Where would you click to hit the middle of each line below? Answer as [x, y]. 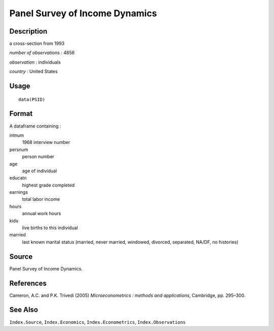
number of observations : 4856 [42, 53]
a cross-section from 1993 [37, 44]
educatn [18, 178]
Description [28, 31]
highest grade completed [48, 185]
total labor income [41, 199]
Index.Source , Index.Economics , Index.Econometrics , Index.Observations [97, 322]
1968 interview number [46, 142]
